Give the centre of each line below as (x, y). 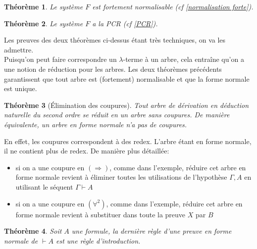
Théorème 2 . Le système (44, 23)
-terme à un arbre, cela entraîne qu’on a (183, 59)
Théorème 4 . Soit (33, 231)
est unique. (21, 88)
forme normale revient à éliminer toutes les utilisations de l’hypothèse (121, 177)
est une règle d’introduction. (98, 240)
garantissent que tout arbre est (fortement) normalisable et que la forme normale (127, 78)
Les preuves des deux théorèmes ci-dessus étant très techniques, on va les (115, 40)
